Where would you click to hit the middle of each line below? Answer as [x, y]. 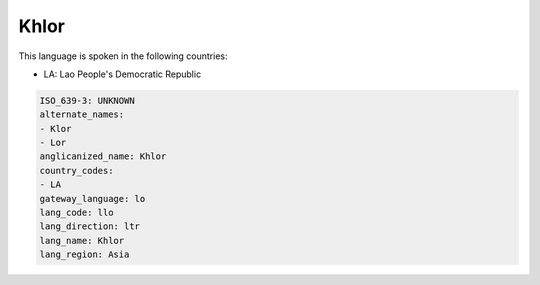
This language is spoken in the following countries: [123, 56]
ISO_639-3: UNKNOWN [87, 100]
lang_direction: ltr [89, 226]
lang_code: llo [76, 213]
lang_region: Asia [84, 254]
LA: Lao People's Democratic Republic [122, 74]
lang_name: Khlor [82, 240]
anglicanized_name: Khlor [103, 156]
